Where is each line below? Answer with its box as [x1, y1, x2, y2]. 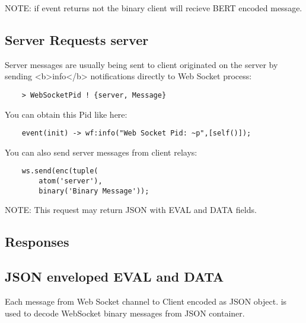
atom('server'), [39, 177, 103, 186]
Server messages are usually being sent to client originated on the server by [5, 58, 278, 70]
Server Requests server [5, 30, 149, 49]
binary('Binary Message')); [39, 186, 149, 195]
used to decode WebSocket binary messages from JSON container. [5, 306, 245, 319]
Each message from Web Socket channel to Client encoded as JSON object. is [5, 295, 287, 308]
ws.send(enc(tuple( [21, 167, 98, 176]
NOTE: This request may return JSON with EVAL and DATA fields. [5, 204, 257, 216]
